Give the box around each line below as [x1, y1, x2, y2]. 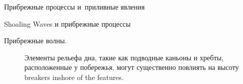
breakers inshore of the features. [24, 71, 124, 82]
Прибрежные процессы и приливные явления [4, 2, 145, 12]
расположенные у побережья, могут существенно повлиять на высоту [24, 62, 239, 72]
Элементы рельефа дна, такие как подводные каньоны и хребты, [24, 52, 224, 62]
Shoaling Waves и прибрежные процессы [4, 18, 131, 29]
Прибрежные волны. [4, 35, 67, 46]
